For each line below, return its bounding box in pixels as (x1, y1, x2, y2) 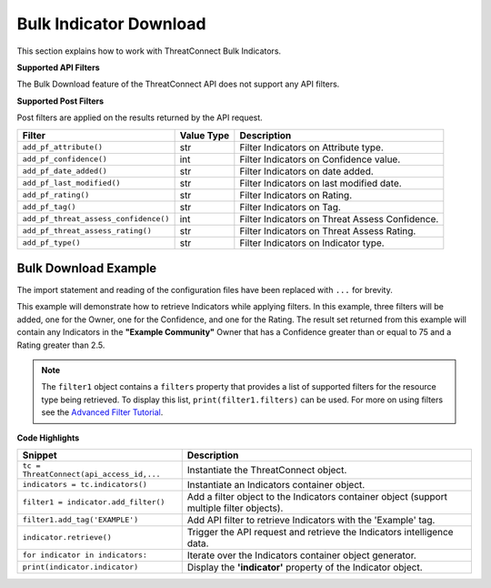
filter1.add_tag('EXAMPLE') (22, 515, 139, 525)
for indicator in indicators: (22, 551, 147, 560)
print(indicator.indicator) (22, 563, 139, 573)
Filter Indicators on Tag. (239, 200, 341, 213)
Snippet (22, 449, 58, 461)
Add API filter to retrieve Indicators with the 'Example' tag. (186, 513, 436, 526)
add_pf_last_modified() (22, 178, 121, 188)
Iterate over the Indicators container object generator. (186, 549, 417, 562)
